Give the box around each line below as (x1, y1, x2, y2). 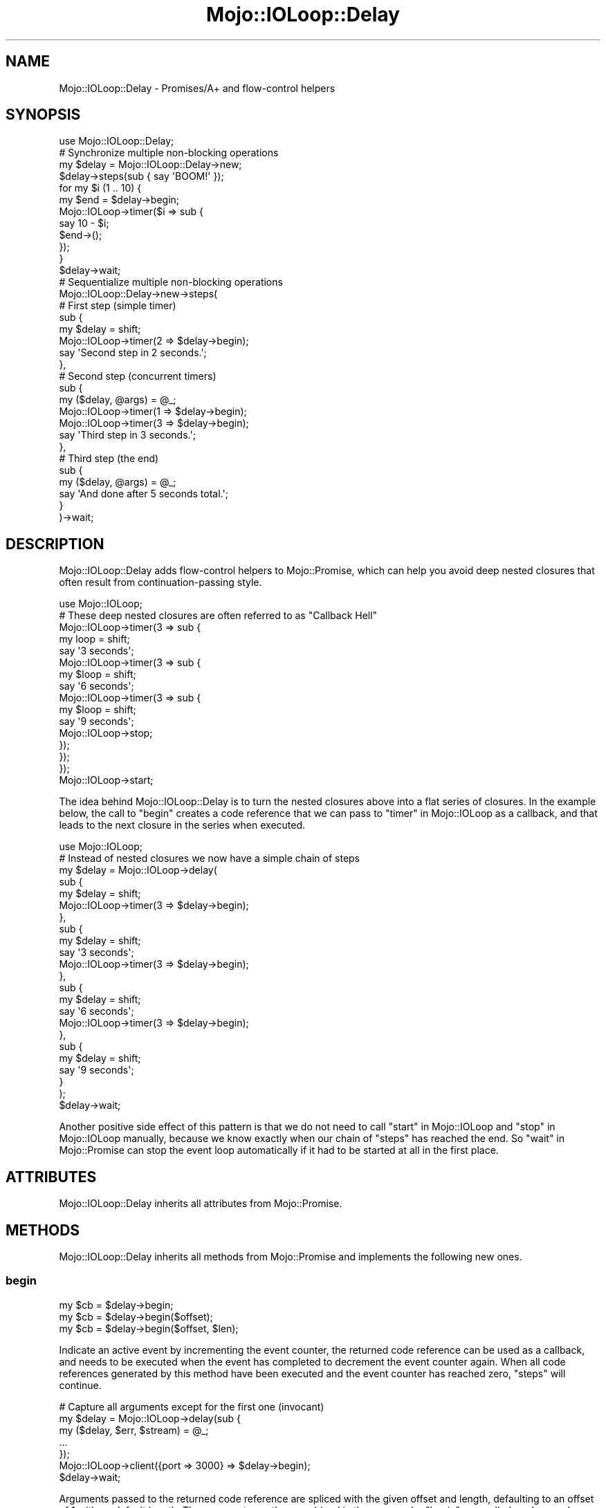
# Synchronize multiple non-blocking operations (59, 147, 279, 159)
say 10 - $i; (59, 217, 109, 230)
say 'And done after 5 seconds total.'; (59, 488, 228, 500)
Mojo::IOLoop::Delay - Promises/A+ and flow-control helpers (59, 82, 336, 94)
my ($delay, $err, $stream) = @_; (59, 1424, 209, 1436)
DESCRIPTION (6, 535, 104, 553)
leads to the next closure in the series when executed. (59, 819, 306, 831)
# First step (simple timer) (59, 300, 176, 312)
